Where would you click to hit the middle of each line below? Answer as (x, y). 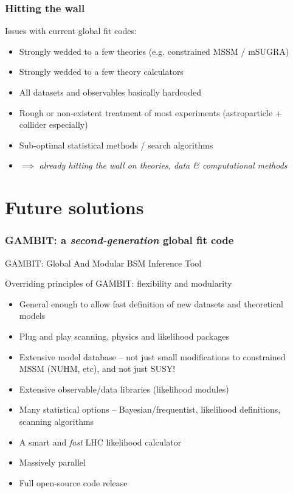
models (32, 316)
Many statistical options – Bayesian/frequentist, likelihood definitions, (150, 409)
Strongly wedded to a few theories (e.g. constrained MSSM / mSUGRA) (154, 51)
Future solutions (74, 207)
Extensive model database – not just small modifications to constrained (152, 356)
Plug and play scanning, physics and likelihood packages (124, 336)
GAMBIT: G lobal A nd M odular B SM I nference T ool (103, 263)
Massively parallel (52, 462)
